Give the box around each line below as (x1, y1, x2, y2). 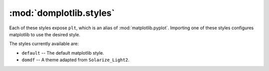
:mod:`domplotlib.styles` (9, 7, 115, 18)
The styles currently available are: (9, 41, 79, 47)
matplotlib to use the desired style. (9, 31, 81, 37)
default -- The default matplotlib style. (21, 50, 104, 56)
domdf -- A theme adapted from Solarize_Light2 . (21, 57, 130, 63)
